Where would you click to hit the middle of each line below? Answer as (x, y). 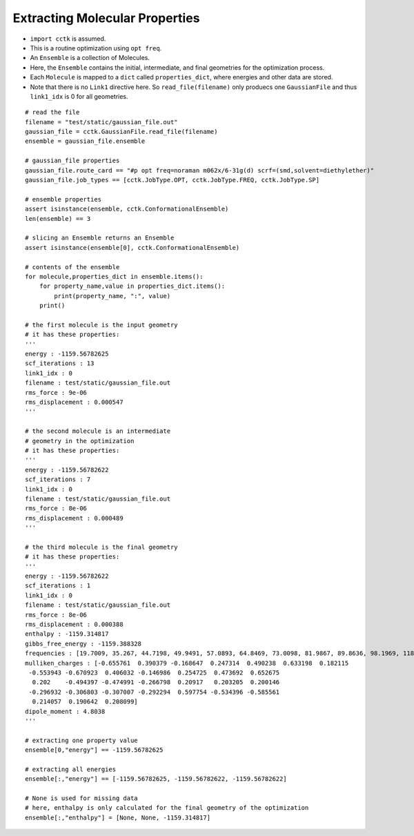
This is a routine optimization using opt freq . (96, 48)
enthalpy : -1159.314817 (67, 634)
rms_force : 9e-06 (56, 392)
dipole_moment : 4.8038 (65, 711)
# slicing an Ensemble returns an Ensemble (100, 238)
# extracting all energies (71, 769)
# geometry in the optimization (80, 441)
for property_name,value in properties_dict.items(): (132, 286)
